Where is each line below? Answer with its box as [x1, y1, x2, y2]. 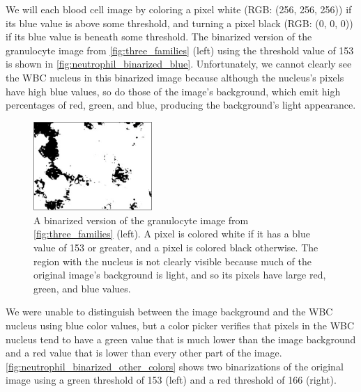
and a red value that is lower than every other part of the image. [6, 345, 282, 360]
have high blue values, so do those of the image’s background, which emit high [6, 84, 341, 98]
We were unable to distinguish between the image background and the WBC [6, 304, 333, 319]
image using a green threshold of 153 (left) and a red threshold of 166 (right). [6, 373, 337, 387]
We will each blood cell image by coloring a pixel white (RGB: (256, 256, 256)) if [6, 2, 352, 16]
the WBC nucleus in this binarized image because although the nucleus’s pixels [6, 70, 344, 84]
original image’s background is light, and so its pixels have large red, [33, 267, 326, 282]
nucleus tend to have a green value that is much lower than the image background [6, 331, 356, 346]
